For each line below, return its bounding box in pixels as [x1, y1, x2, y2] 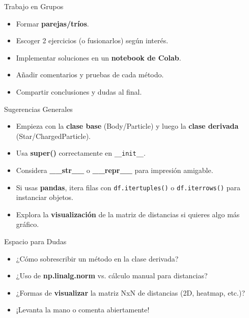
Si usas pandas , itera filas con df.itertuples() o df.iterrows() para [16, 182, 240, 192]
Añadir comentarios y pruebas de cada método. [16, 69, 164, 80]
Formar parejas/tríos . [16, 18, 89, 28]
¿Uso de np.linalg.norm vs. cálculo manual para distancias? [16, 270, 208, 281]
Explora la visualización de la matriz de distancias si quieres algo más [16, 209, 240, 219]
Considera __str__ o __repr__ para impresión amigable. [16, 165, 213, 175]
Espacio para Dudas [4, 236, 67, 247]
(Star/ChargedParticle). [16, 130, 91, 141]
